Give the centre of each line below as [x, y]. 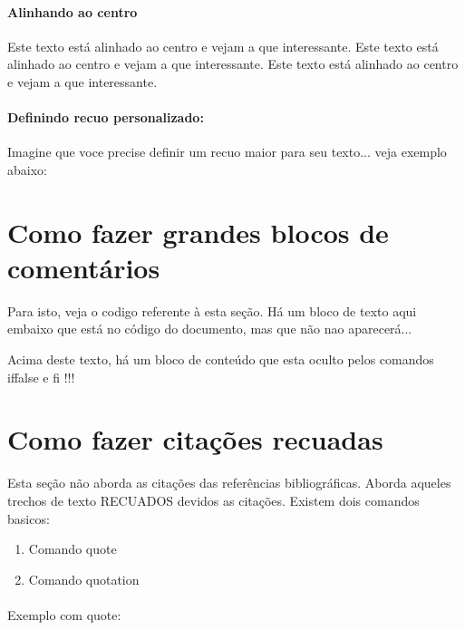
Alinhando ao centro [73, 11]
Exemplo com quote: [64, 614]
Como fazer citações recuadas [195, 439]
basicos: [29, 518]
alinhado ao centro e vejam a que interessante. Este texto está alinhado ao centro [233, 64]
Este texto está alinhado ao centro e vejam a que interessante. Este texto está [223, 46]
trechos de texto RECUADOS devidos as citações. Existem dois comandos [213, 500]
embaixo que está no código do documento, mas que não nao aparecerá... [210, 329]
